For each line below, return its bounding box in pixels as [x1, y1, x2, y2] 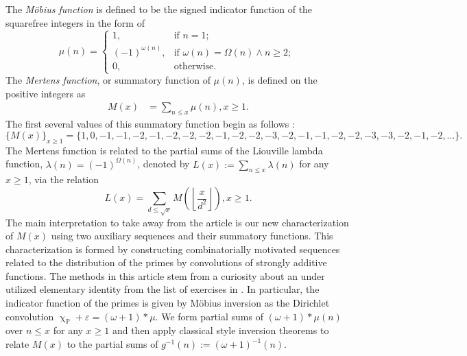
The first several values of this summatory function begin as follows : [5, 117, 295, 131]
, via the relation [28, 172, 99, 187]
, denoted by [137, 156, 190, 171]
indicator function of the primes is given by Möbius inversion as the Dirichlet [5, 296, 330, 310]
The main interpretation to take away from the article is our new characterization [5, 215, 349, 229]
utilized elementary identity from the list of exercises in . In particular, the [5, 282, 320, 296]
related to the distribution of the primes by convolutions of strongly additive [5, 255, 327, 270]
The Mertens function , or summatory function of [5, 73, 211, 87]
